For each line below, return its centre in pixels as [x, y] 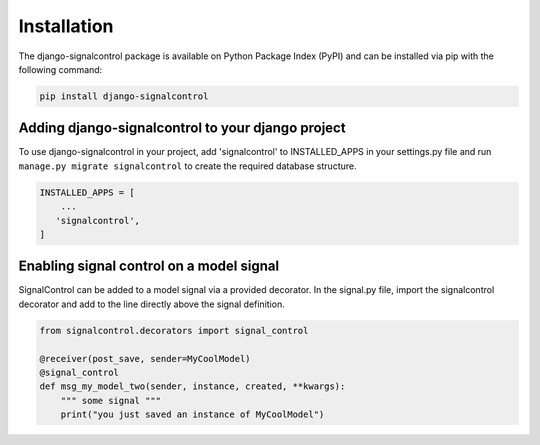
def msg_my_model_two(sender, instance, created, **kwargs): [192, 386]
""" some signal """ [111, 400]
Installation [66, 26]
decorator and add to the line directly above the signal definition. [151, 304]
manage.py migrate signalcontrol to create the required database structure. [187, 166]
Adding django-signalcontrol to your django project [182, 128]
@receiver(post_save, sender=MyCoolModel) [145, 358]
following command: [60, 69]
